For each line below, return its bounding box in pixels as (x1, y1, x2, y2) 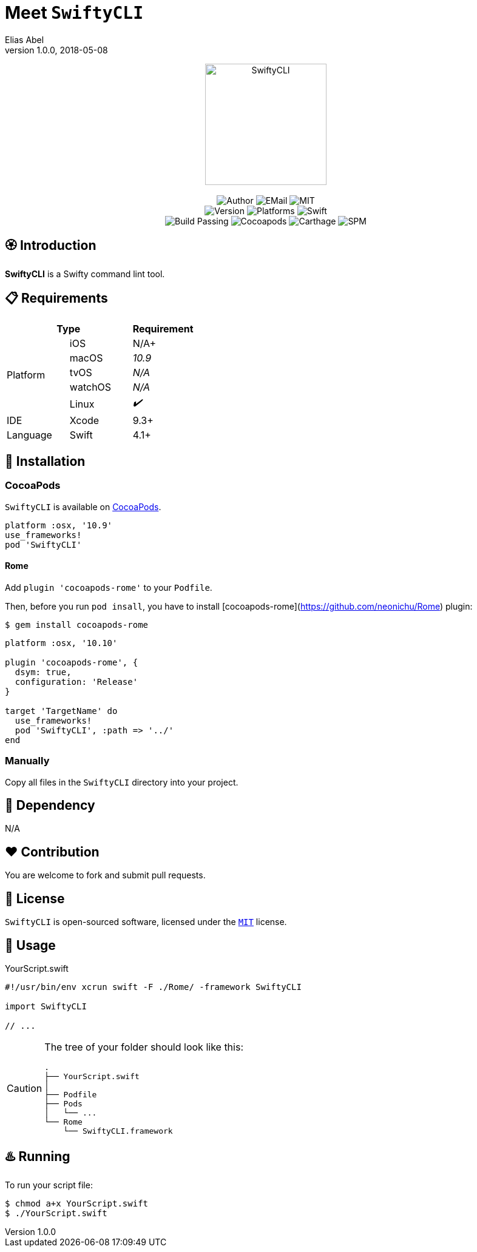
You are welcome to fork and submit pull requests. (5, 870, 206, 881)
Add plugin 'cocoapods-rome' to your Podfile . (5, 582, 212, 593)
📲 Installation (5, 453, 86, 469)
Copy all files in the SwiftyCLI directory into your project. (5, 776, 238, 787)
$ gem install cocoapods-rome (5, 619, 149, 630)
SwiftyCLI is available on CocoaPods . (5, 501, 161, 512)
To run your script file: (5, 1179, 93, 1190)
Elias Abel (5, 34, 44, 45)
